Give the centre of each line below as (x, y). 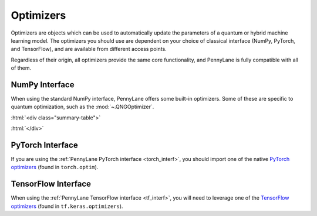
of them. (21, 68)
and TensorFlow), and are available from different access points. (89, 49)
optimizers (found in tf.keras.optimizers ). (67, 206)
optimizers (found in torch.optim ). (55, 167)
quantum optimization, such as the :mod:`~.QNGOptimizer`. (82, 107)
